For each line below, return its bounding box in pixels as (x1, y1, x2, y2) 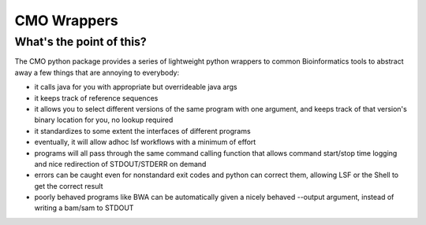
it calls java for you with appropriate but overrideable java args (34, 83, 237, 92)
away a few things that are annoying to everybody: (14, 68, 180, 77)
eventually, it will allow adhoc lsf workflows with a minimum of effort (34, 138, 256, 147)
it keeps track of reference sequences (34, 93, 159, 102)
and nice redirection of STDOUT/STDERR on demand (34, 159, 207, 168)
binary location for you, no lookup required (34, 115, 174, 125)
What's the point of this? (14, 35, 148, 49)
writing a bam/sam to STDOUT (34, 203, 134, 212)
